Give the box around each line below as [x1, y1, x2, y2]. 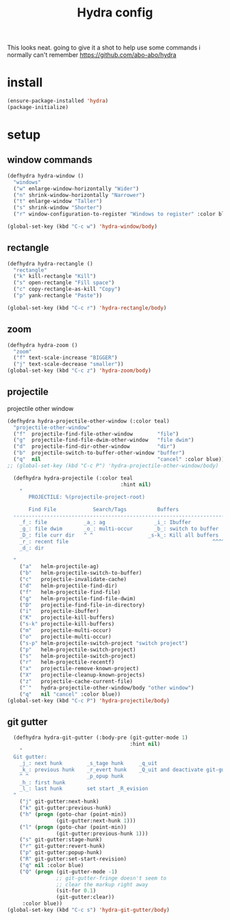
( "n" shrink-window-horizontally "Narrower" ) [13, 191, 146, 198]
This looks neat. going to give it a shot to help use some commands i [7, 43, 201, 52]
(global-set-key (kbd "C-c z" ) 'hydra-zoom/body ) [7, 367, 152, 375]
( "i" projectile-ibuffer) [19, 608, 99, 615]
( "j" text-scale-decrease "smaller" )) [13, 361, 125, 368]
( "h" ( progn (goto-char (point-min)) [19, 811, 127, 818]
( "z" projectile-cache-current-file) [19, 678, 133, 685]
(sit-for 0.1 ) [55, 887, 97, 895]
